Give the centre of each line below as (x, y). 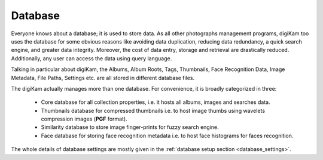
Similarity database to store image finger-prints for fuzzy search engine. (130, 127)
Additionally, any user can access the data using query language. (92, 58)
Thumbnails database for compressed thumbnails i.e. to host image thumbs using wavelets (153, 110)
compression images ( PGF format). (84, 119)
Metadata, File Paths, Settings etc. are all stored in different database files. (103, 78)
